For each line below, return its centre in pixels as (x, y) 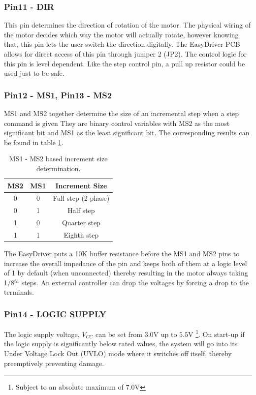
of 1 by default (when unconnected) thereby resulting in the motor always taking (126, 273)
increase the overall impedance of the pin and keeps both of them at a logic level (126, 263)
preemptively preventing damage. (54, 363)
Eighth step (81, 234)
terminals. (19, 292)
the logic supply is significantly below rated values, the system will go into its (121, 344)
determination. (58, 168)
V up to (165, 334)
